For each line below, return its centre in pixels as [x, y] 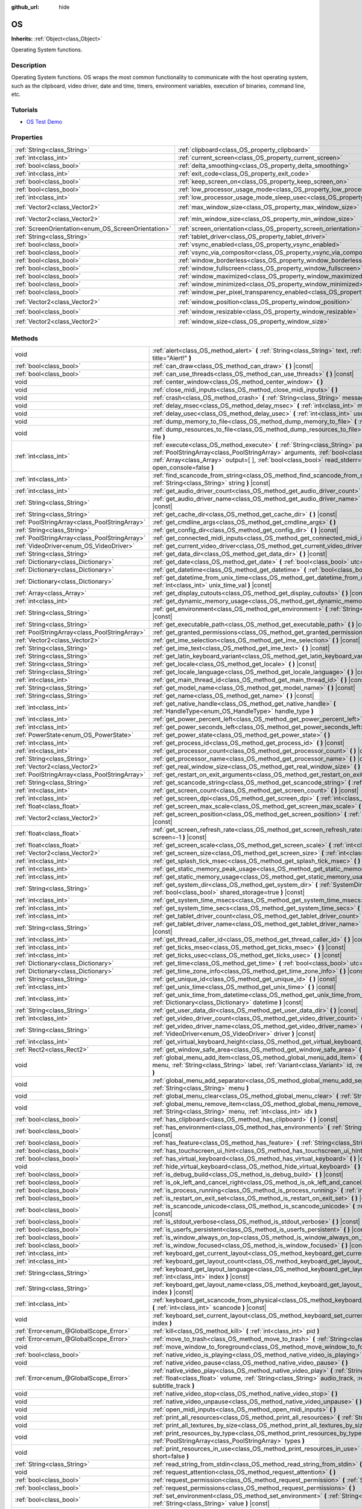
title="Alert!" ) [172, 358]
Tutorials [25, 110]
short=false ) [171, 1456]
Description [29, 65]
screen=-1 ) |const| [179, 837]
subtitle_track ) [173, 1386]
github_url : [25, 7]
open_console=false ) [183, 468]
